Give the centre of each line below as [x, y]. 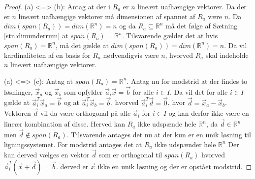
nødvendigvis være [131, 55]
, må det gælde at [82, 45]
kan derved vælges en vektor [47, 155]
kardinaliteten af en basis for [47, 55]
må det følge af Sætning [201, 26]
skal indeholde [227, 55]
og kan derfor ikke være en [209, 113]
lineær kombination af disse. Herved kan [65, 124]
